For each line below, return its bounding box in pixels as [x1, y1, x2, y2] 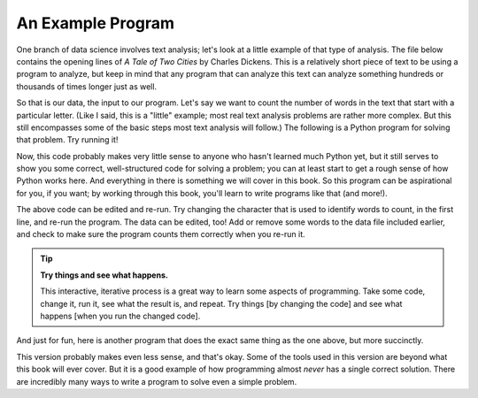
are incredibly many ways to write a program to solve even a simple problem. [16, 376, 297, 387]
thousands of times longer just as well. [16, 80, 158, 92]
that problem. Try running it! [16, 134, 119, 145]
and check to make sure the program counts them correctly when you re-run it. [16, 229, 305, 240]
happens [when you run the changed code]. [40, 310, 201, 321]
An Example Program [16, 13, 175, 33]
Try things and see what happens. [40, 270, 168, 280]
